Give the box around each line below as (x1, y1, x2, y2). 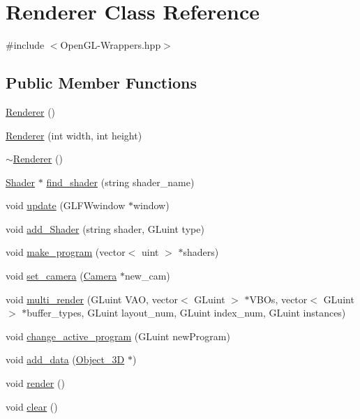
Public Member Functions (6, 72, 197, 93)
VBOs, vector (249, 291, 308, 306)
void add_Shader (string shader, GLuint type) (6, 221, 204, 236)
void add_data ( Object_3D (6, 352, 125, 367)
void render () (6, 376, 65, 390)
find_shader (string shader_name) (46, 174, 195, 189)
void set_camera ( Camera (6, 268, 117, 283)
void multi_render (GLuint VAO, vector (6, 291, 178, 306)
